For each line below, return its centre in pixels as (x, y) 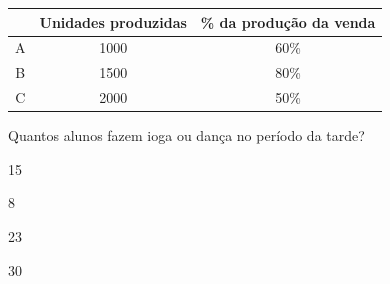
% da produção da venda (288, 21)
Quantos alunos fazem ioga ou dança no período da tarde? (186, 135)
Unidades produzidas (113, 21)
